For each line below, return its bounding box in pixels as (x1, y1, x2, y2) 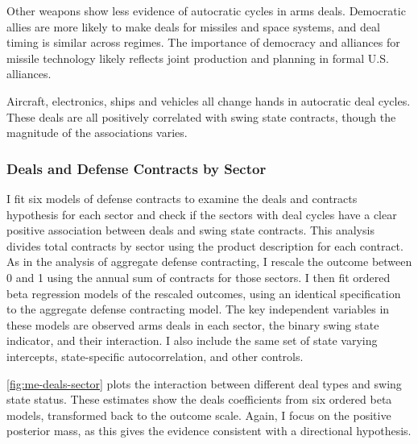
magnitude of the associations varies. (6, 124, 188, 141)
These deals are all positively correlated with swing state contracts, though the (6, 108, 396, 125)
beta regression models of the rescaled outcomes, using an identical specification (6, 284, 401, 301)
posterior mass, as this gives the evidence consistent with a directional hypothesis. (6, 422, 412, 439)
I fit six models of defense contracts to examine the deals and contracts (6, 189, 358, 206)
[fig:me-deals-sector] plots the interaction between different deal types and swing (6, 375, 402, 392)
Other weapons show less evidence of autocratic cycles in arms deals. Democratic (6, 2, 406, 19)
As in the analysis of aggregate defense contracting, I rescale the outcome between (6, 253, 412, 270)
